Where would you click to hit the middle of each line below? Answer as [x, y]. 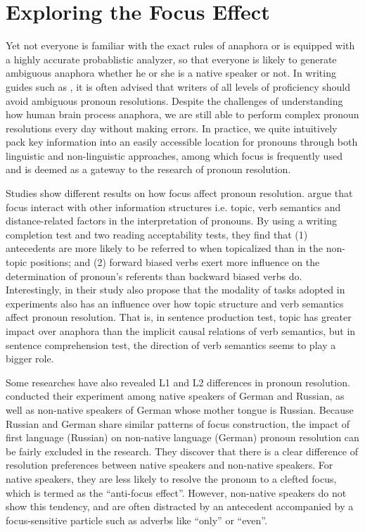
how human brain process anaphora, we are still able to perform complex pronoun [182, 114]
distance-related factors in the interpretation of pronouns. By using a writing [171, 221]
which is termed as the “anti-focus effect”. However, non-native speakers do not [176, 492]
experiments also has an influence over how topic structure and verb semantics [175, 303]
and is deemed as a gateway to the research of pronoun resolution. [148, 169]
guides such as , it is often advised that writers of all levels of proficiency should [178, 86]
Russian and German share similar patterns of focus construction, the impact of [178, 423]
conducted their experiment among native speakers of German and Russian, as [175, 396]
